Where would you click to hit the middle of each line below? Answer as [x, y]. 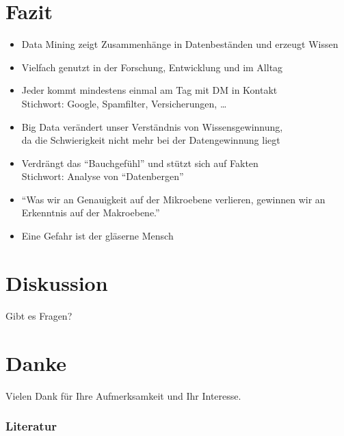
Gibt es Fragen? [39, 315]
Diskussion [57, 282]
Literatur [31, 426]
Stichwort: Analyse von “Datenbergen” [103, 176]
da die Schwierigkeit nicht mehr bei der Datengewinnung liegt [151, 140]
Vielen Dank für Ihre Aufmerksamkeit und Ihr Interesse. [123, 395]
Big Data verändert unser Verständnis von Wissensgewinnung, [152, 126]
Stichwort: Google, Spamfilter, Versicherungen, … [124, 103]
